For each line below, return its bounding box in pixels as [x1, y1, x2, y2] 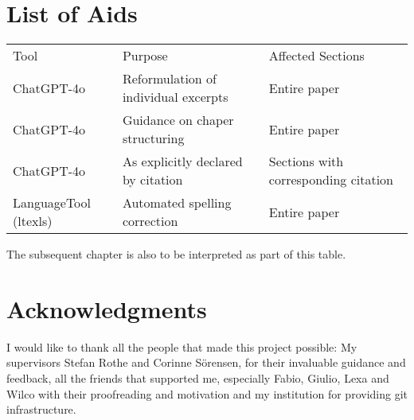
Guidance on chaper [122, 111, 234, 130]
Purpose [122, 46, 168, 65]
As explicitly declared [122, 152, 243, 171]
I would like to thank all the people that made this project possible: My [6, 338, 357, 355]
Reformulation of [122, 69, 217, 88]
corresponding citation [268, 170, 394, 189]
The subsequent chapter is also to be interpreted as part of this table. [6, 246, 346, 262]
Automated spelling [122, 193, 232, 212]
